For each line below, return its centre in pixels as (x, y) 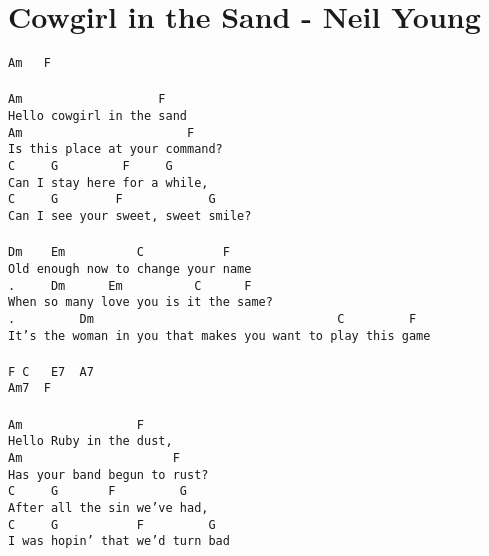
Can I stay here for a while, (108, 182)
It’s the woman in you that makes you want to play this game (219, 335)
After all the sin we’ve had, (108, 507)
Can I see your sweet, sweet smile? (130, 215)
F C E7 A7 (51, 371)
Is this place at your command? (115, 149)
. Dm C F (212, 318)
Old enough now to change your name (130, 268)
